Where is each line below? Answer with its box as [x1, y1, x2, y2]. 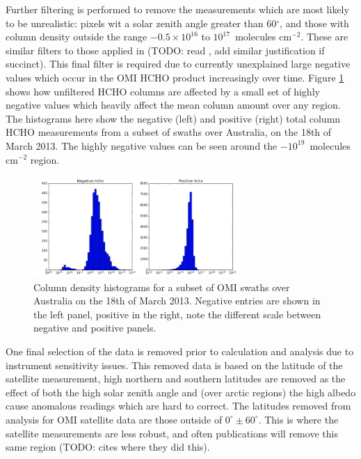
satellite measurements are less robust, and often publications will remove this [6, 426, 338, 440]
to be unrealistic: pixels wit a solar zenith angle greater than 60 [6, 15, 277, 30]
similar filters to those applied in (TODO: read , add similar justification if [6, 42, 325, 57]
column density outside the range [6, 29, 147, 44]
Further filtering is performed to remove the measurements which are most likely [6, 2, 349, 16]
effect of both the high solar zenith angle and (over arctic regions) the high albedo [6, 384, 356, 399]
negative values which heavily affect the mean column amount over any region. [6, 98, 341, 112]
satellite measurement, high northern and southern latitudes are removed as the [6, 371, 346, 386]
